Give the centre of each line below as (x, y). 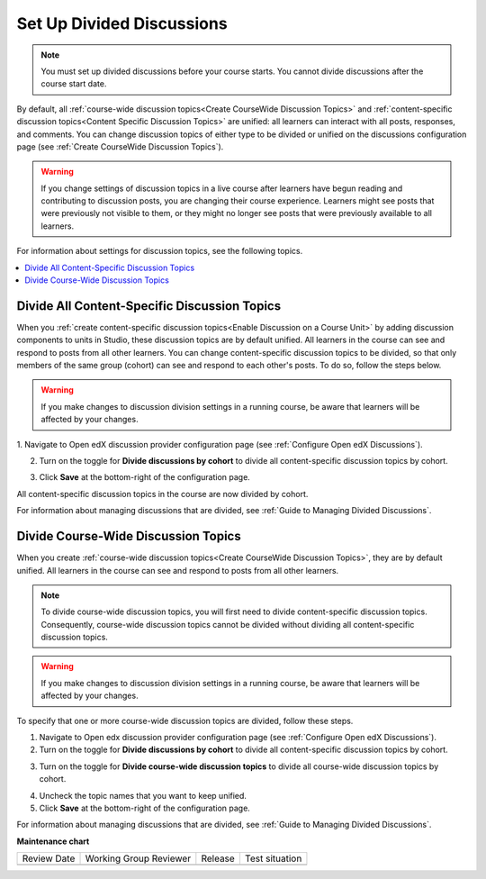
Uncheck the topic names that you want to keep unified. (143, 795)
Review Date (49, 858)
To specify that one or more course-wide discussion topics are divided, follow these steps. (185, 720)
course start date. (74, 84)
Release (218, 858)
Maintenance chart (53, 841)
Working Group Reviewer (138, 858)
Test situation (273, 858)
